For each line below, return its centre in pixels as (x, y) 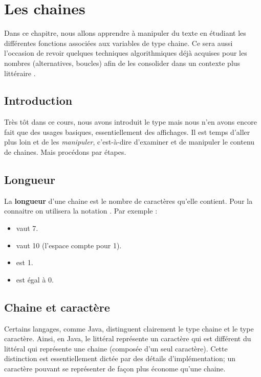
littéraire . (20, 73)
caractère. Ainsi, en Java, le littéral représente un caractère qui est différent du (128, 338)
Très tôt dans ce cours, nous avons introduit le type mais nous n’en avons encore (130, 122)
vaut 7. (27, 228)
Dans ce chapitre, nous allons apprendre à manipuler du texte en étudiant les (125, 33)
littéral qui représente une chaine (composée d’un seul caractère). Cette (116, 348)
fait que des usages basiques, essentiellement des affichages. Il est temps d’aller (127, 132)
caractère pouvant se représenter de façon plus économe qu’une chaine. (115, 369)
